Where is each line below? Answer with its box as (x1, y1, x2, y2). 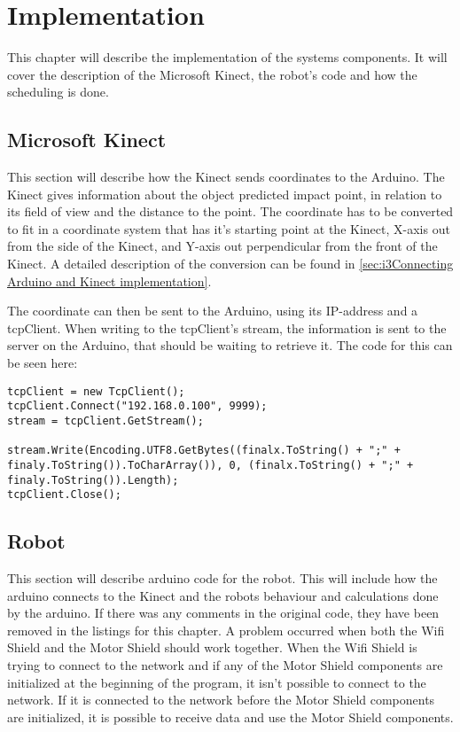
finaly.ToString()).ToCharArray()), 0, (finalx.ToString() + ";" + (7, 458, 414, 471)
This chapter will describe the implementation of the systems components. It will (7, 48, 448, 66)
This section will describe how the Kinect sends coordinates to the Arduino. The (7, 167, 445, 186)
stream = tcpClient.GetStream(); (7, 414, 204, 427)
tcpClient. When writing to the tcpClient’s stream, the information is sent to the (7, 318, 447, 337)
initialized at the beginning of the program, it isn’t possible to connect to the (7, 673, 426, 691)
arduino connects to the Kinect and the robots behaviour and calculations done (7, 586, 439, 604)
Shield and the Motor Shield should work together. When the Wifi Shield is (7, 638, 417, 657)
